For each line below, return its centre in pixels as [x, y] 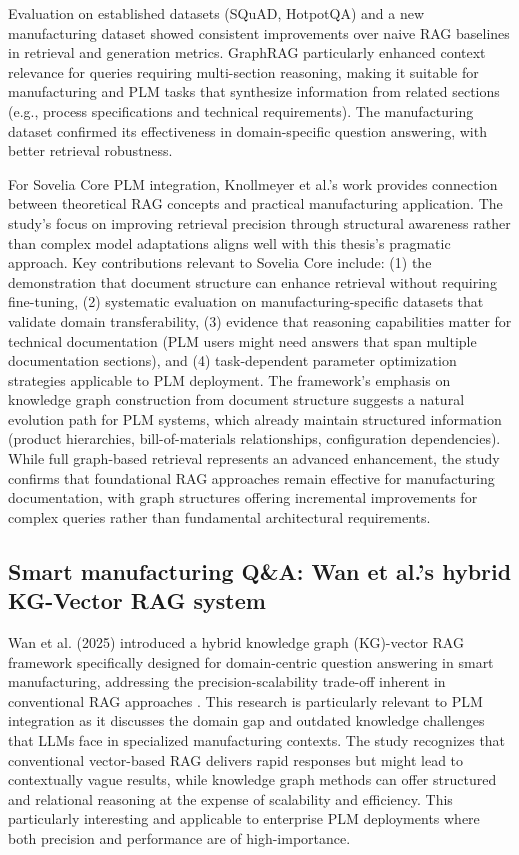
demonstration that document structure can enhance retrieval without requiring [252, 281]
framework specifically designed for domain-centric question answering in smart [251, 661]
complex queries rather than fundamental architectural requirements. [219, 516]
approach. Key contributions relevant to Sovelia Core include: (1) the [220, 262]
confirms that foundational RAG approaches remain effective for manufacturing [251, 477]
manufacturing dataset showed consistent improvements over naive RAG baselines [259, 32]
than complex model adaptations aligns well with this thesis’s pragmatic [229, 242]
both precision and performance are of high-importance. [179, 837]
